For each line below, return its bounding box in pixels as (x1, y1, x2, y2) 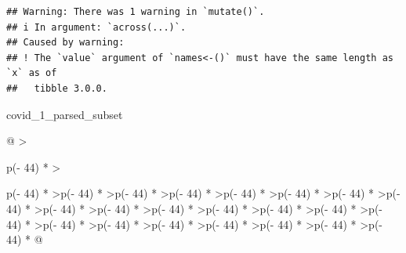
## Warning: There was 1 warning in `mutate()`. (6, 6, 265, 17)
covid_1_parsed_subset (6, 106, 123, 122)
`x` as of (6, 67, 57, 79)
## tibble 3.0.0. (6, 82, 107, 94)
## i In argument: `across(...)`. (6, 21, 187, 33)
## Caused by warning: (6, 37, 125, 49)
